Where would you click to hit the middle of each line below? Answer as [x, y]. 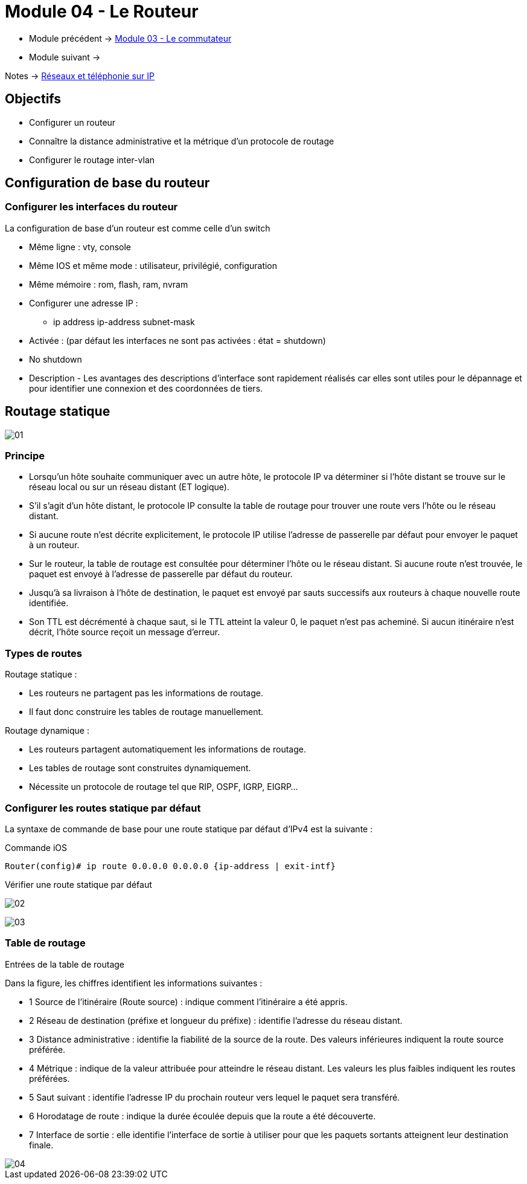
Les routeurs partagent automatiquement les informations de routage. [168, 749]
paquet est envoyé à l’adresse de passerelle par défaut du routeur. [161, 574]
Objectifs [33, 99]
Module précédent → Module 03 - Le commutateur [130, 38]
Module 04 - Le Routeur [102, 11]
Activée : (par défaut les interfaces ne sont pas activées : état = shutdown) [177, 340]
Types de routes [43, 653]
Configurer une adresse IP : [84, 303]
